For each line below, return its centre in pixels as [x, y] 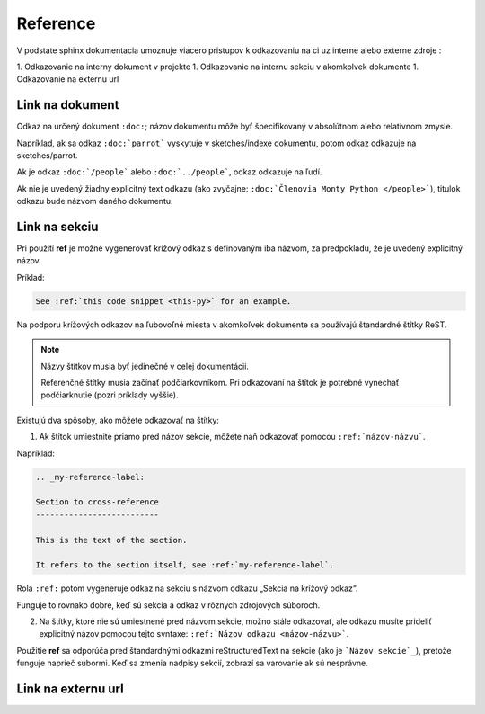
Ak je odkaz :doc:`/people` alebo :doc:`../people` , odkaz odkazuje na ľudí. [169, 172]
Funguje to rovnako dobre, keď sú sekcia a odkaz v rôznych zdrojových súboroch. [168, 605]
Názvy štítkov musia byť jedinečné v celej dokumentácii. [145, 366]
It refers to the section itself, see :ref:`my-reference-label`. [185, 565]
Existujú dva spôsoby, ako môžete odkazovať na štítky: [118, 420]
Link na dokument [68, 105]
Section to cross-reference [97, 502]
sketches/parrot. [47, 156]
